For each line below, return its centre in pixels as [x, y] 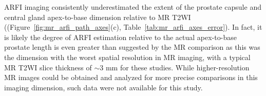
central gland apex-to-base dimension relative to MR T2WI [98, 17]
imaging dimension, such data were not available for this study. [103, 87]
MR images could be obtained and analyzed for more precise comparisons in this [131, 77]
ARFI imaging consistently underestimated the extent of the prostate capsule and [133, 7]
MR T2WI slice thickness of [48, 67]
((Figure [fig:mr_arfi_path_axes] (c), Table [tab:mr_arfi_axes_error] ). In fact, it [133, 27]
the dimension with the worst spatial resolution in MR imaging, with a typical [127, 57]
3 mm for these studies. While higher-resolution [175, 67]
